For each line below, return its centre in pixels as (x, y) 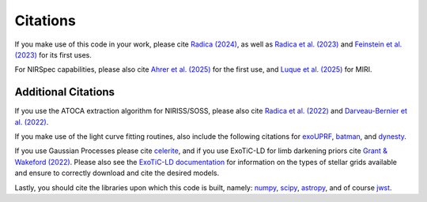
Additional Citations (64, 92)
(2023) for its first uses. (53, 54)
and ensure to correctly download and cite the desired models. (117, 173)
